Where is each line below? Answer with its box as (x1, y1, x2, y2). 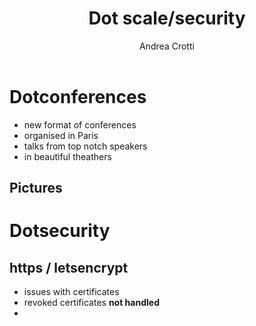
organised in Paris (23, 129, 99, 141)
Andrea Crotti (139, 40, 195, 52)
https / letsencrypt (9, 259, 129, 276)
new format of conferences (23, 118, 137, 131)
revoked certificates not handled (23, 297, 160, 309)
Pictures (9, 180, 63, 197)
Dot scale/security (88, 7, 246, 30)
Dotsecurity (9, 220, 111, 242)
